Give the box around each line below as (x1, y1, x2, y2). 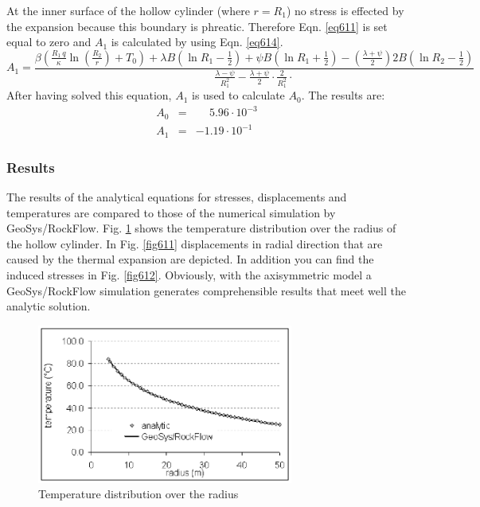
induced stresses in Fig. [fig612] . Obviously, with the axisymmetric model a (6, 267, 372, 283)
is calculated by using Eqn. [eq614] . (111, 33, 283, 50)
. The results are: (301, 87, 385, 103)
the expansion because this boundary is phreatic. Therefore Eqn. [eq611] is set (6, 18, 388, 34)
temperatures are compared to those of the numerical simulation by (6, 204, 336, 220)
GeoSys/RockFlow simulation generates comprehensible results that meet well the (6, 282, 406, 298)
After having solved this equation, (6, 87, 172, 103)
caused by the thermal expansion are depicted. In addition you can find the (6, 251, 374, 267)
